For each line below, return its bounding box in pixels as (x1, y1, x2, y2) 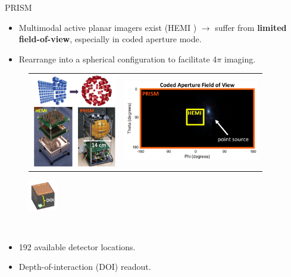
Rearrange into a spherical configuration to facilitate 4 (18, 52, 217, 65)
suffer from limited (215, 21, 287, 33)
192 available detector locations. (18, 240, 136, 253)
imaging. (224, 52, 256, 65)
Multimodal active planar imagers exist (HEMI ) (18, 21, 197, 33)
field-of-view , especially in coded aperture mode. (18, 33, 202, 45)
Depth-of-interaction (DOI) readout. (18, 260, 151, 273)
